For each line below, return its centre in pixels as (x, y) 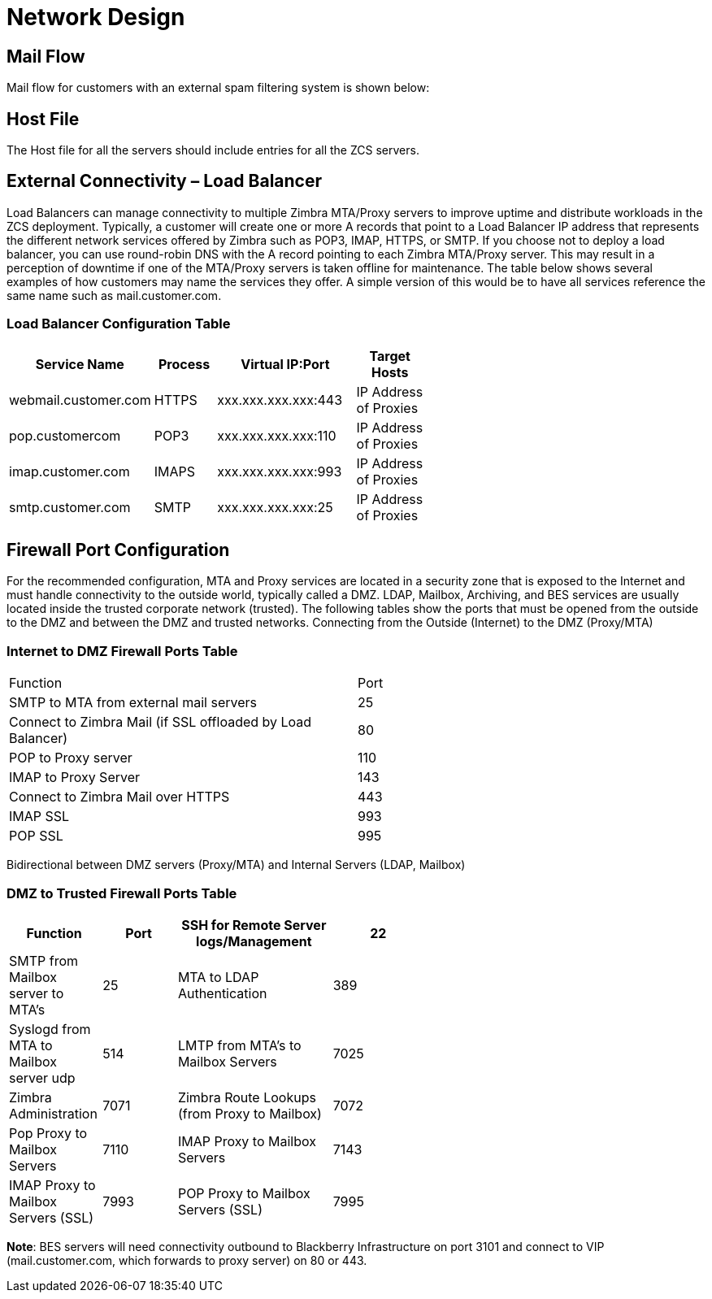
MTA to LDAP (218, 977)
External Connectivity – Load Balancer (165, 181)
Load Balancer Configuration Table (119, 324)
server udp (42, 1077)
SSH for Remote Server (254, 925)
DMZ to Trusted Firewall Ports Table (122, 893)
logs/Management (254, 941)
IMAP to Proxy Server (75, 778)
